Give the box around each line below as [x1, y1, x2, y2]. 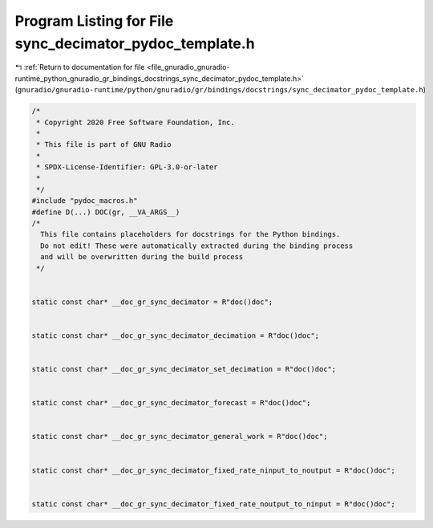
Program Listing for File [14, 12, 174, 30]
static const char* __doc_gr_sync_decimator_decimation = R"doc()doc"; [31, 331, 320, 340]
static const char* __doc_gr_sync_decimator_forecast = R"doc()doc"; [31, 398, 311, 408]
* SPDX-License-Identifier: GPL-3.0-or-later [36, 163, 218, 172]
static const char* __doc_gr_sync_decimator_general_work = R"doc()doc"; [31, 432, 328, 441]
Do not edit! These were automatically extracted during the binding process [40, 241, 354, 250]
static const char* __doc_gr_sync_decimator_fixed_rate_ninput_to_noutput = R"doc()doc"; [31, 465, 396, 475]
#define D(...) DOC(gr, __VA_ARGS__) [31, 207, 180, 217]
